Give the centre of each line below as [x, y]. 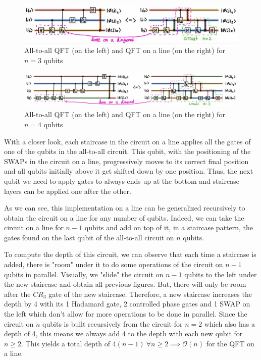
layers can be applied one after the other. [68, 191]
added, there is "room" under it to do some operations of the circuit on [114, 264]
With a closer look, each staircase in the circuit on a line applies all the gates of [127, 141]
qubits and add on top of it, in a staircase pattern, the [169, 227]
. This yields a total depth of [66, 343]
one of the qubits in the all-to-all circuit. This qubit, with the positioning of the [127, 151]
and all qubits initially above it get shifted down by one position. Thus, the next [129, 171]
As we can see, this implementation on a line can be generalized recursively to [125, 208]
